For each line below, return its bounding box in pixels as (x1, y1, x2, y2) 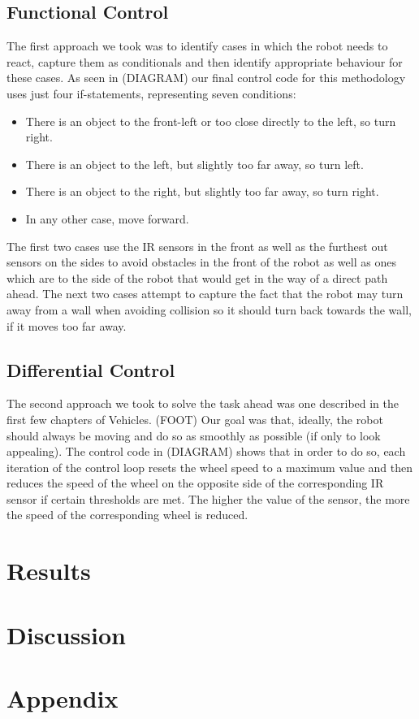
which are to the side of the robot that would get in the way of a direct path (6, 269, 388, 286)
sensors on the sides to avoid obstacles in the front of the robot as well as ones (6, 253, 396, 271)
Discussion (6, 617, 126, 651)
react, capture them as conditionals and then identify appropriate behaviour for (6, 53, 403, 70)
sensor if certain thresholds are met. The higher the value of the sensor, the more (6, 490, 410, 507)
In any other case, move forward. (25, 210, 189, 227)
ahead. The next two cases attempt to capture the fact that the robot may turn (6, 285, 404, 302)
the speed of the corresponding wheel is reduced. (6, 506, 248, 523)
